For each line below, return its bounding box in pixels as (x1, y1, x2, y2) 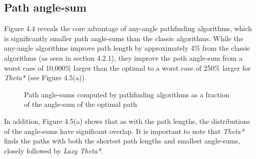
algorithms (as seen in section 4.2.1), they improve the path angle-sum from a (4, 52, 243, 63)
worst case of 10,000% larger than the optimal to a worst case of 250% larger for (4, 62, 251, 73)
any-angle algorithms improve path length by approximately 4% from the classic (4, 43, 250, 53)
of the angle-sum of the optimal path (24, 99, 137, 109)
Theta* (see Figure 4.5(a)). (4, 72, 87, 83)
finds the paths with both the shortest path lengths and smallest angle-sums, (4, 135, 240, 146)
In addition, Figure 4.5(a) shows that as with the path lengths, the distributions (4, 115, 250, 126)
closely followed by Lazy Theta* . (4, 145, 103, 155)
